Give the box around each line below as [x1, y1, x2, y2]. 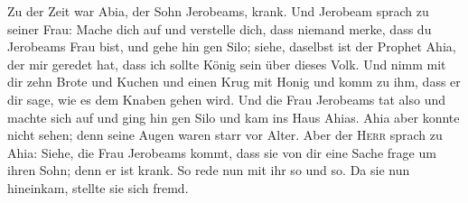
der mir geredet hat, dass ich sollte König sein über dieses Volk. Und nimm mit [7, 54, 446, 73]
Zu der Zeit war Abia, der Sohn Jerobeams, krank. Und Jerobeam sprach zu [7, 2, 429, 20]
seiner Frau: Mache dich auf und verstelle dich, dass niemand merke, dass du [7, 19, 432, 38]
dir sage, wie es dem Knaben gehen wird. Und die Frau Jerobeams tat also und [7, 89, 446, 108]
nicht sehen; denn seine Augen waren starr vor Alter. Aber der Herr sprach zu [7, 125, 443, 144]
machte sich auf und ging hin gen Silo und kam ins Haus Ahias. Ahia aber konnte [7, 107, 460, 126]
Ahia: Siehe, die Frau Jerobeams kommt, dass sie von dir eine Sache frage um [7, 143, 436, 161]
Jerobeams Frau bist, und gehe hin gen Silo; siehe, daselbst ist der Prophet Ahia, [7, 37, 456, 56]
